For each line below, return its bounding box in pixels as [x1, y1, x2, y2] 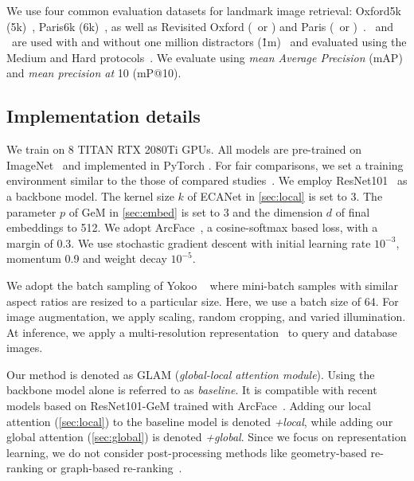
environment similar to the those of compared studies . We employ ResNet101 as [6, 172, 408, 189]
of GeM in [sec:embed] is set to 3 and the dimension [68, 203, 323, 220]
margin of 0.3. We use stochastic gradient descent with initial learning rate [6, 234, 371, 251]
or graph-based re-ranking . [47, 459, 182, 476]
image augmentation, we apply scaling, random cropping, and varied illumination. [6, 308, 406, 325]
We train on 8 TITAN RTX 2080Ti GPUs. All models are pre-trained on [6, 141, 362, 158]
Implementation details [6, 104, 201, 128]
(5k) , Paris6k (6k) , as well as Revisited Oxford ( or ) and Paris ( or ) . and [6, 18, 394, 34]
